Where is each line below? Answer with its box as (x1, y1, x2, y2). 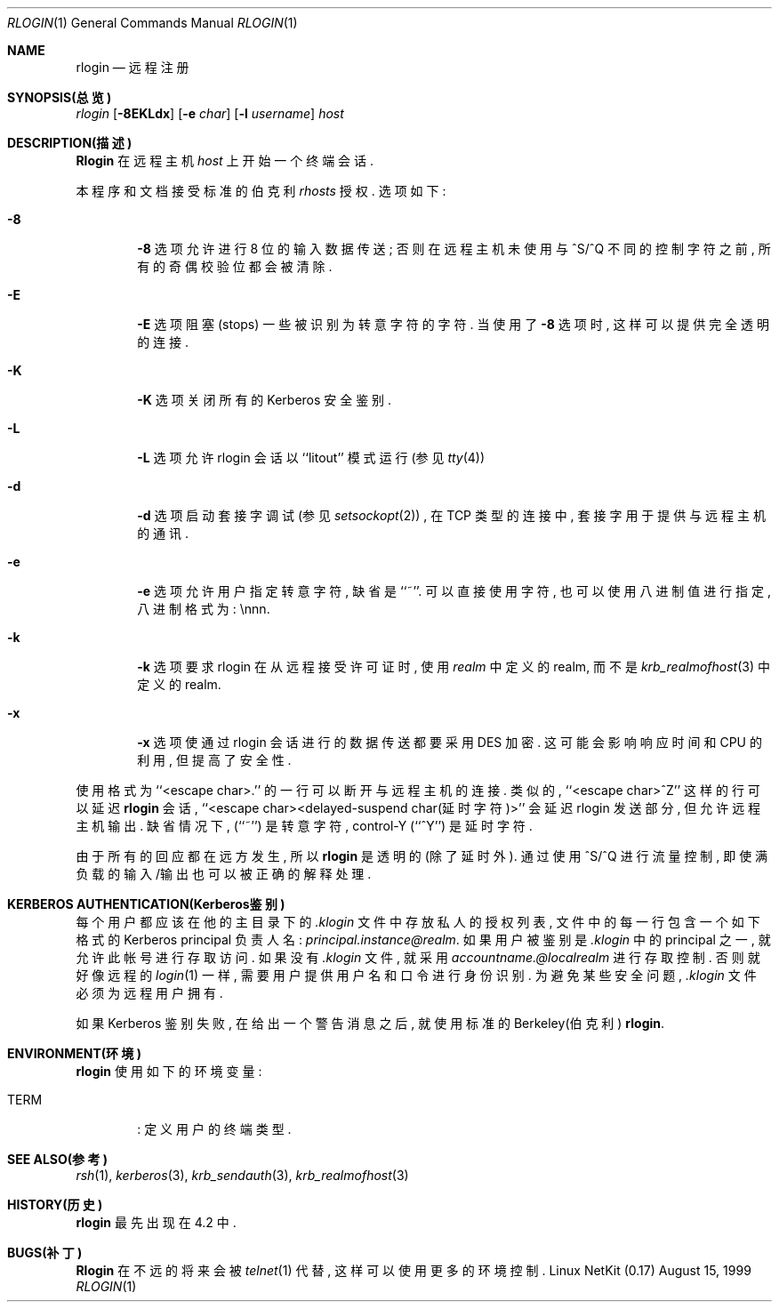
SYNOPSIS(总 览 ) (7, 90, 112, 105)
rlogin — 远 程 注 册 (76, 60, 189, 75)
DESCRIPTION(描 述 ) (7, 135, 133, 150)
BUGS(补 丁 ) (7, 1245, 83, 1260)
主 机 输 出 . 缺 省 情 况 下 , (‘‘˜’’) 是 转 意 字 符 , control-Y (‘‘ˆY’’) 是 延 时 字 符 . (76, 818, 533, 833)
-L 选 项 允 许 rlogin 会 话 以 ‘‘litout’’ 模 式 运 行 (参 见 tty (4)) (137, 450, 486, 465)
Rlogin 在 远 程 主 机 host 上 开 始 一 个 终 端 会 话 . (76, 153, 374, 168)
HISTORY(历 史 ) (7, 1197, 103, 1212)
